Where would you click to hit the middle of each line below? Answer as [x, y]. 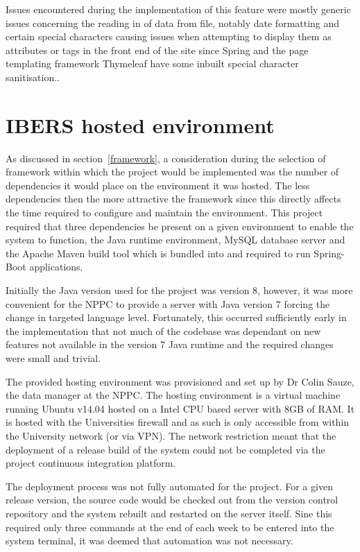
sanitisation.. [33, 77]
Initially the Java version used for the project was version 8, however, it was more [179, 290]
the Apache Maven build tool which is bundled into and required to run [158, 253]
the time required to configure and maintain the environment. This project [164, 213]
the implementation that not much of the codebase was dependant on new [163, 330]
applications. [56, 267]
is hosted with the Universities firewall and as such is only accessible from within [178, 422]
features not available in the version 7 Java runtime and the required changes [170, 344]
